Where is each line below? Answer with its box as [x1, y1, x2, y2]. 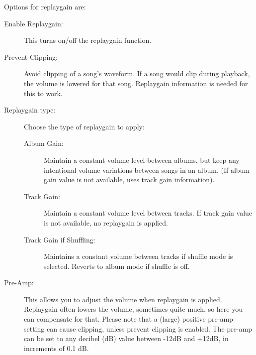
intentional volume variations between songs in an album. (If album [44, 164, 250, 175]
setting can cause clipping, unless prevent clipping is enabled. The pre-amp [24, 323, 252, 334]
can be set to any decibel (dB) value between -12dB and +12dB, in [24, 333, 229, 344]
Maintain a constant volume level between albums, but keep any [44, 154, 240, 165]
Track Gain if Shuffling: [24, 234, 95, 244]
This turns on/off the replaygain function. [24, 35, 152, 45]
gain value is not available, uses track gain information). [44, 174, 215, 185]
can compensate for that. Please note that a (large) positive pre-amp [24, 314, 233, 324]
